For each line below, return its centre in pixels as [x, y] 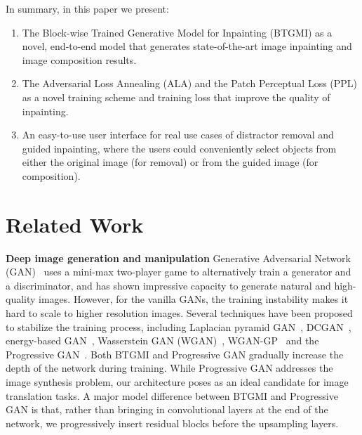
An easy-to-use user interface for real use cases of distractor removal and [178, 135]
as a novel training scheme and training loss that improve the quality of [176, 97]
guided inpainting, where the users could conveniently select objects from [179, 148]
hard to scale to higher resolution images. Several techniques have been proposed [179, 313]
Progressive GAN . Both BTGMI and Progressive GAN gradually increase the [175, 354]
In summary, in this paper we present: [87, 8]
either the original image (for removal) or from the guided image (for [170, 162]
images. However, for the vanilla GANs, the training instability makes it [194, 299]
